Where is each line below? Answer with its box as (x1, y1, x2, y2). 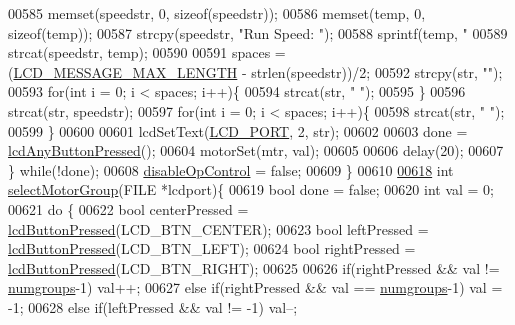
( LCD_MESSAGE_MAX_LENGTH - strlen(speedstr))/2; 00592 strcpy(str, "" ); (8, 61, 503, 82)
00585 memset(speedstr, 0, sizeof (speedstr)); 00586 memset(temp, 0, (8, 3, 426, 23)
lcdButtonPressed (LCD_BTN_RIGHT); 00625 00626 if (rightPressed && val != (8, 257, 500, 278)
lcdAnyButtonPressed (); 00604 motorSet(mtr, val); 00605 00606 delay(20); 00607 (8, 140, 504, 161)
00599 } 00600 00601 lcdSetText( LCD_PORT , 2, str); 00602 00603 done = (8, 120, 468, 141)
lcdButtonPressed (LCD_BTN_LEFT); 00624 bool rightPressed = (8, 238, 416, 259)
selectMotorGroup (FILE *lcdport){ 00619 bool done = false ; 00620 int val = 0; (8, 179, 494, 200)
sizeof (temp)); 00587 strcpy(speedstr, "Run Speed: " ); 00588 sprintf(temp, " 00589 (8, 22, 508, 43)
